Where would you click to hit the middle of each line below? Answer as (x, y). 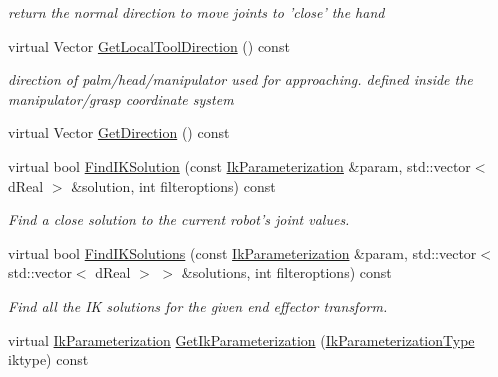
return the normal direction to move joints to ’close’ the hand (196, 12)
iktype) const (48, 359)
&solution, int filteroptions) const (173, 185)
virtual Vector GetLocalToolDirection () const (149, 45)
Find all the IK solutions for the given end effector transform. (198, 305)
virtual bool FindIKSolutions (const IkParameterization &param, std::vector (242, 252)
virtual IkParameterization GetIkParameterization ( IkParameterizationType (241, 339)
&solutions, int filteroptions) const (286, 272)
